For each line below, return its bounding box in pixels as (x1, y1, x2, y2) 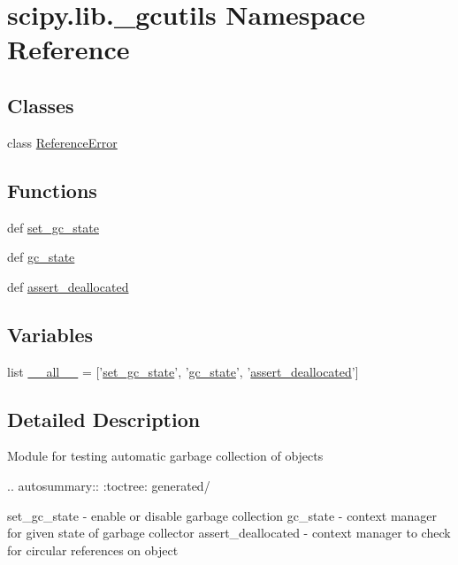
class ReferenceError (7, 133, 118, 151)
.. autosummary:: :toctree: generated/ (7, 476, 210, 494)
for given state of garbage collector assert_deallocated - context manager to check (7, 523, 451, 542)
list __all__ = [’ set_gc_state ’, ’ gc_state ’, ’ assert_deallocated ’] (7, 362, 359, 380)
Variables (7, 320, 94, 347)
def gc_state (7, 248, 75, 266)
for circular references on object (7, 540, 179, 559)
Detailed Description (7, 405, 201, 432)
